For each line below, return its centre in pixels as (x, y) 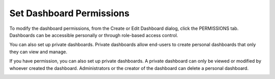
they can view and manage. (38, 52)
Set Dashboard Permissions (70, 13)
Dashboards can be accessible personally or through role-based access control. (94, 35)
